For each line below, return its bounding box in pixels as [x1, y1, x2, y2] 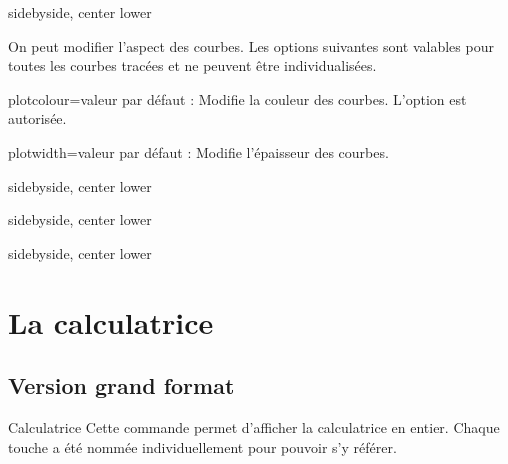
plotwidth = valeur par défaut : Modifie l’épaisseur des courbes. [8, 141, 389, 162]
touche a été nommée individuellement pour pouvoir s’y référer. [8, 436, 397, 457]
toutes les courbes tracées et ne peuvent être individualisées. [8, 55, 377, 76]
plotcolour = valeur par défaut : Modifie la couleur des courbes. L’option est [8, 88, 467, 109]
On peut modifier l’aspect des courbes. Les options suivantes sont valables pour [8, 35, 494, 56]
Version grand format [8, 370, 235, 401]
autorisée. [8, 108, 67, 129]
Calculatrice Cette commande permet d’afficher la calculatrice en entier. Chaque [8, 416, 500, 437]
